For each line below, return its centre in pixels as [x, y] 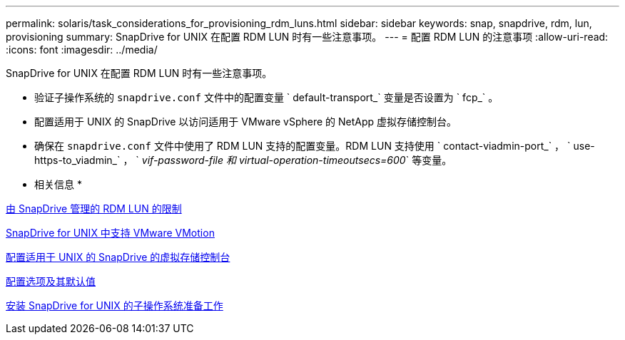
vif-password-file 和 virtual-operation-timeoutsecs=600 [274, 160]
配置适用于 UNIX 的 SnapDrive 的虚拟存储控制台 [118, 257]
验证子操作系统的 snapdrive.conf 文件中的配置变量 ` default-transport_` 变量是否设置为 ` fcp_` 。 [266, 97]
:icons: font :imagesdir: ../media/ [82, 50]
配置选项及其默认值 [51, 281]
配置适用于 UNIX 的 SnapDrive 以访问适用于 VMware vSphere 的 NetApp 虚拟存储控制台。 [246, 122]
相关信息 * [58, 184]
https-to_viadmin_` [77, 160]
